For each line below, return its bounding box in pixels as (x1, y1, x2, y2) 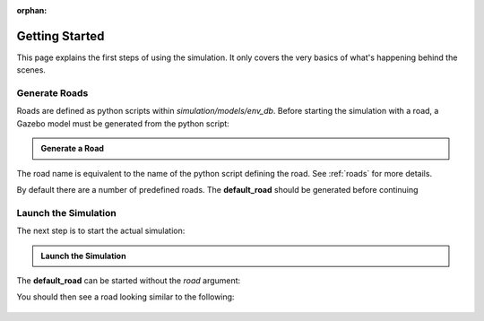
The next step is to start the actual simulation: (16, 225, 186, 237)
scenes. (16, 65, 47, 75)
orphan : (16, 5, 48, 15)
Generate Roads (16, 87, 89, 100)
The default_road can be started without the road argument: (16, 274, 241, 286)
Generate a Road (40, 143, 105, 154)
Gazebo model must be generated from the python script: (16, 117, 230, 129)
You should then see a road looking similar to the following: (16, 291, 235, 302)
